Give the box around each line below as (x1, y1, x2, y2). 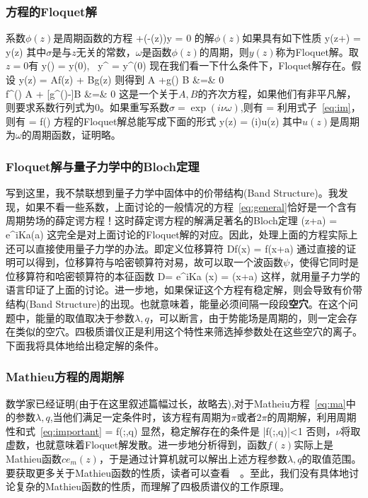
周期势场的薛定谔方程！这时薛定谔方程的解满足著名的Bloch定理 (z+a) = (6, 213, 338, 228)
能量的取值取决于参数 (35, 310, 134, 325)
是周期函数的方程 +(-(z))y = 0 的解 (53, 30, 214, 45)
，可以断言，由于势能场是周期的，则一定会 (149, 310, 347, 325)
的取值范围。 (301, 451, 362, 465)
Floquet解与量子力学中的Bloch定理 (6, 157, 200, 175)
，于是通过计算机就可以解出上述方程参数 (98, 451, 287, 465)
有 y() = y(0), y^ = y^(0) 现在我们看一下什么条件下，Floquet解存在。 (28, 58, 352, 73)
